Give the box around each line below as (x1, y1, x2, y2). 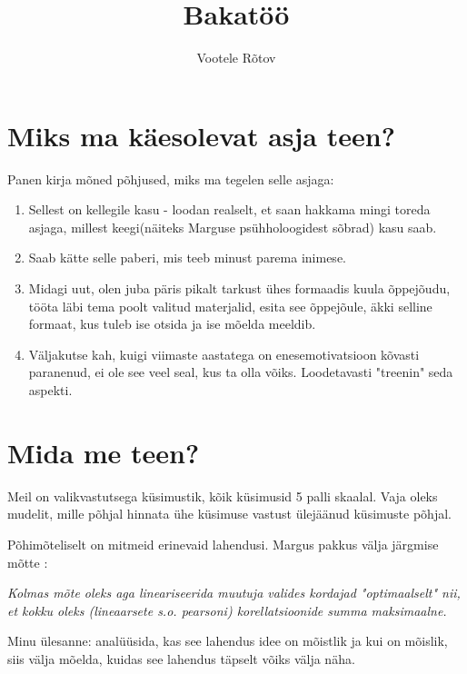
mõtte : (7, 552, 48, 571)
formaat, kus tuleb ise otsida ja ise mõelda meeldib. (28, 314, 316, 333)
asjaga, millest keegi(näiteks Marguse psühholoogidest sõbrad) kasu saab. (28, 217, 437, 236)
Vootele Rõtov (196, 48, 276, 67)
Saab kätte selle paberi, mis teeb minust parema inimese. (28, 248, 346, 267)
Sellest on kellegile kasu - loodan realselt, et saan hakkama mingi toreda (28, 200, 431, 219)
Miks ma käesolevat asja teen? (7, 116, 395, 154)
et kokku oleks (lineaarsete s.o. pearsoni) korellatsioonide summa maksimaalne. (7, 600, 447, 619)
